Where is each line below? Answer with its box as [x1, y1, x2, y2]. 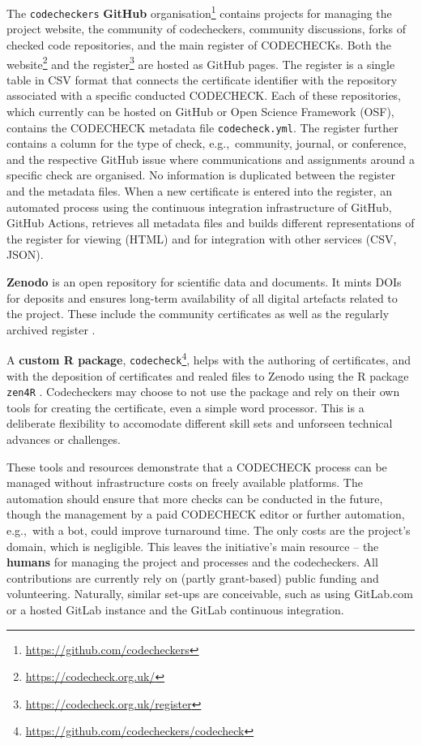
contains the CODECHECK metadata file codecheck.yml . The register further [6, 118, 399, 136]
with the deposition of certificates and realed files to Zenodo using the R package [6, 367, 409, 384]
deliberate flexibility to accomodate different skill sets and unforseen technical [6, 415, 393, 432]
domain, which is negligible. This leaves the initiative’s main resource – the [6, 537, 379, 554]
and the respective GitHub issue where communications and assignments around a [6, 150, 415, 167]
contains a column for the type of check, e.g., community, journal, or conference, [6, 135, 407, 152]
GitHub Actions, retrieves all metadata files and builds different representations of [6, 214, 415, 231]
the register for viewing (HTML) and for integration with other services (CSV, [6, 230, 397, 247]
